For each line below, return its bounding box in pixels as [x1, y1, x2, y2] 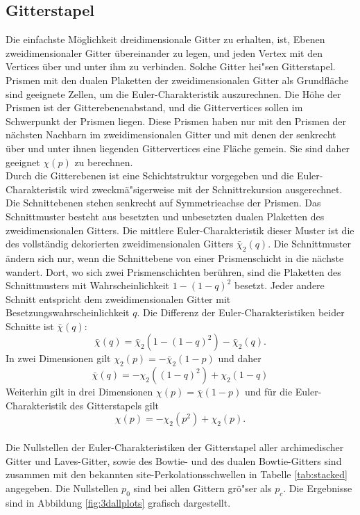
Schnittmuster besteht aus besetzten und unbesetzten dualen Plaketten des [6, 209, 325, 223]
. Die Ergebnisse [283, 480, 352, 495]
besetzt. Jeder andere [234, 278, 325, 293]
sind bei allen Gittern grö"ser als [133, 480, 272, 495]
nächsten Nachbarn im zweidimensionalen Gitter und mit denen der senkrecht [6, 127, 336, 142]
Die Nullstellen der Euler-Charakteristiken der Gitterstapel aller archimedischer [6, 440, 344, 455]
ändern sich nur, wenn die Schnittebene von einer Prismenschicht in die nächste [6, 250, 344, 265]
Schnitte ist [6, 318, 54, 333]
